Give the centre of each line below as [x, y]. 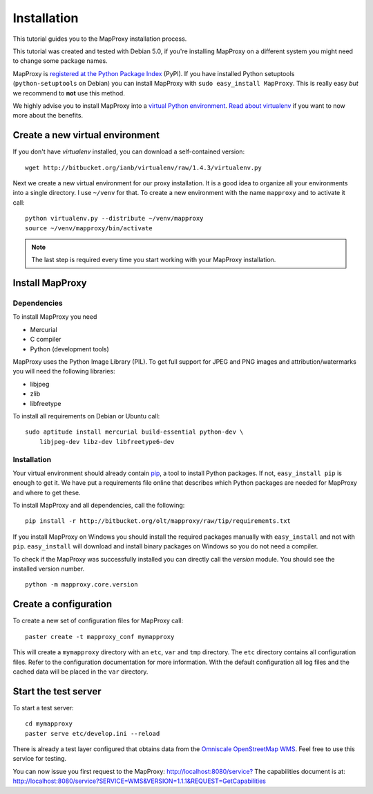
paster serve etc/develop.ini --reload [93, 733]
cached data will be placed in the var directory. [80, 672]
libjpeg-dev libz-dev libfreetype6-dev [107, 442]
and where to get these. [47, 492]
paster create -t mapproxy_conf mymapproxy [100, 637]
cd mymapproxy [49, 724]
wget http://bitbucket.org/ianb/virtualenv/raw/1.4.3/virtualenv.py [143, 167]
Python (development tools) [70, 349]
